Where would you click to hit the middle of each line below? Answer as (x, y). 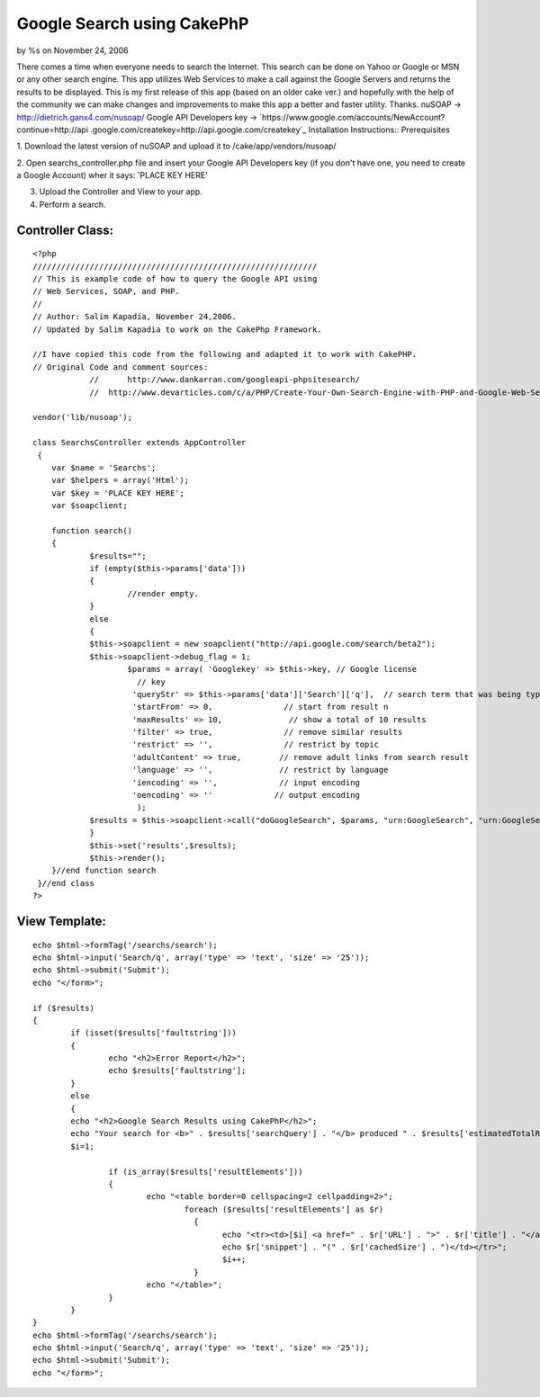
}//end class (66, 883)
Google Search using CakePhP (133, 23)
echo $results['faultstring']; (177, 1071)
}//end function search (103, 871)
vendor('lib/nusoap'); (83, 417)
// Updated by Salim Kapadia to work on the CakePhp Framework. (178, 329)
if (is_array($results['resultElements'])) (206, 1171)
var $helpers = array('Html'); (120, 480)
